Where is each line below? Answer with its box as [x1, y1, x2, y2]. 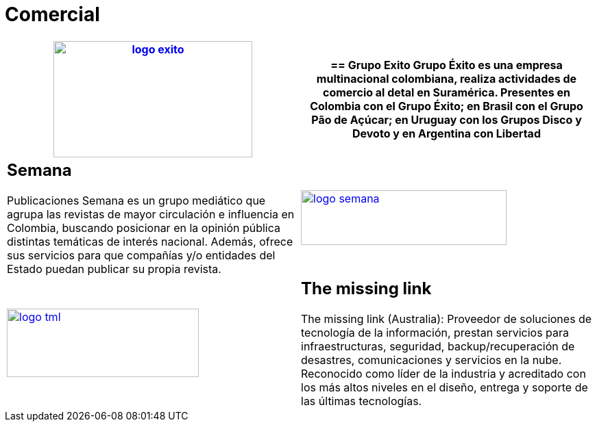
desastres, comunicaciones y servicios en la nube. [301, 352, 562, 367]
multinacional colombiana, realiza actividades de [316, 71, 577, 86]
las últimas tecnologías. [301, 393, 422, 408]
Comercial [5, 3, 100, 26]
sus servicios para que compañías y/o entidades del [7, 248, 276, 262]
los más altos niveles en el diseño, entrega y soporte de [301, 380, 588, 394]
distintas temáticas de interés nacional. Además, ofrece [7, 234, 293, 248]
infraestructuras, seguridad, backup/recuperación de [301, 339, 575, 353]
